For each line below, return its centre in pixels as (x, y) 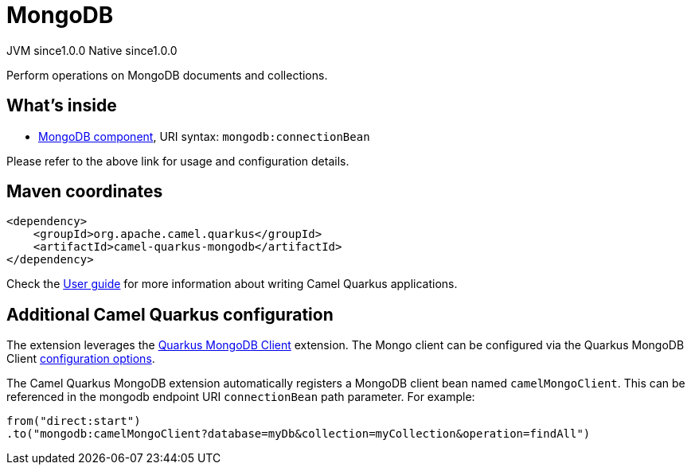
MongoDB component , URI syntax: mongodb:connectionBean (204, 136)
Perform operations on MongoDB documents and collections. (167, 75)
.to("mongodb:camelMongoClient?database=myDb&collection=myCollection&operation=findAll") (299, 434)
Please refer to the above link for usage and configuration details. (178, 161)
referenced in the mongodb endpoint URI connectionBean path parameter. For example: (241, 397)
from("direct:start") (74, 421)
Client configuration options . (81, 359)
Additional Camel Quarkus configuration (170, 314)
